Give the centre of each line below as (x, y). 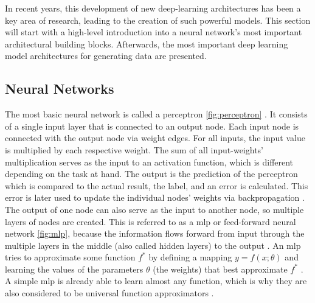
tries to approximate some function (70, 257)
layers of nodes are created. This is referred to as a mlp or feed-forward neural (151, 221)
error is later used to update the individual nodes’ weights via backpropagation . (155, 197)
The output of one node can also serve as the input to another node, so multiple (154, 209)
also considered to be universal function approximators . (109, 293)
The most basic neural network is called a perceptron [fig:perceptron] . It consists (156, 114)
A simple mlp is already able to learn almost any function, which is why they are (156, 281)
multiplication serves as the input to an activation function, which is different (149, 162)
